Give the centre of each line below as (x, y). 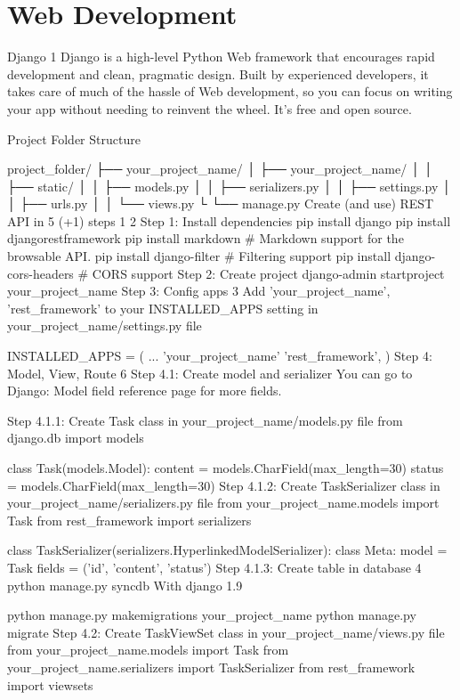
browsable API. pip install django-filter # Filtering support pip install (199, 256)
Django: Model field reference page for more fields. (145, 391)
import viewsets (50, 684)
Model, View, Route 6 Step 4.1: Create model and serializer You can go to (210, 373)
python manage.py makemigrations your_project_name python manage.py (212, 615)
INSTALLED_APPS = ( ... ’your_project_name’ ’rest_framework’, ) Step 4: (220, 356)
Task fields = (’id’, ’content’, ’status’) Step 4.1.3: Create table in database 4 (214, 567)
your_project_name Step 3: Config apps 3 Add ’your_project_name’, (199, 291)
